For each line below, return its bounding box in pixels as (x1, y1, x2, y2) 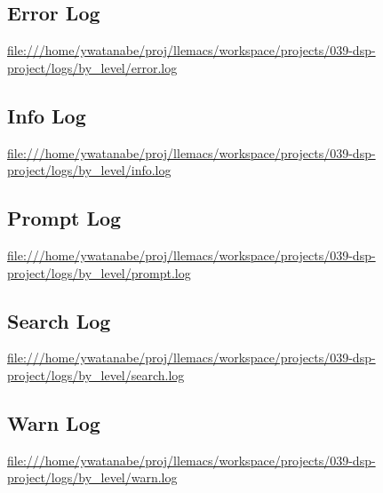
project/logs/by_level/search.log (7, 365, 185, 384)
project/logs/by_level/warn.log (7, 468, 178, 487)
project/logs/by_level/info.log (7, 161, 172, 179)
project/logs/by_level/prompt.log (7, 263, 191, 282)
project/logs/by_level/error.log (7, 58, 178, 76)
